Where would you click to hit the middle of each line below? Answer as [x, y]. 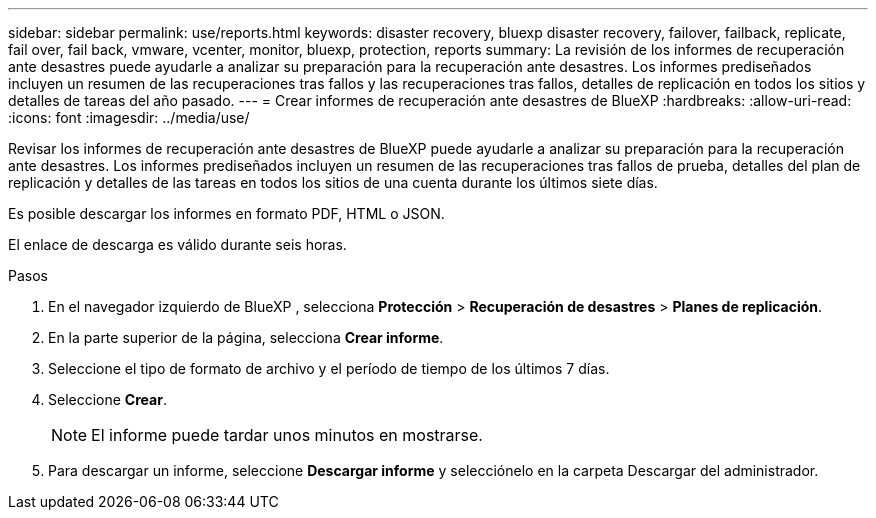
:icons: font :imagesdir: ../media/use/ [129, 117]
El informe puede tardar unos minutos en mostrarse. [287, 435]
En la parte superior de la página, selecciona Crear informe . [246, 337]
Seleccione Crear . [107, 399]
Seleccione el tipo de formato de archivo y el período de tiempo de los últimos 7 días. [329, 368]
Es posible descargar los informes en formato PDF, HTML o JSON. [226, 213]
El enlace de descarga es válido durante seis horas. [177, 244]
